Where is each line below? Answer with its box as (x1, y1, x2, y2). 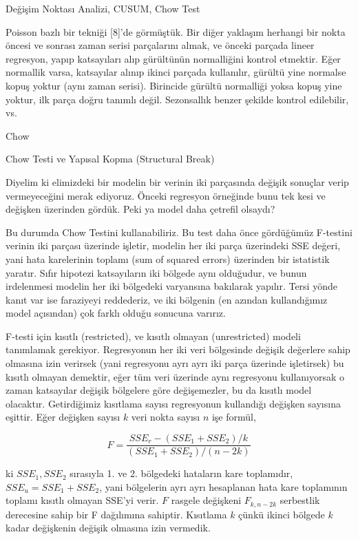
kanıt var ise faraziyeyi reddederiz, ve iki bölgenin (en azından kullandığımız (6, 292, 328, 306)
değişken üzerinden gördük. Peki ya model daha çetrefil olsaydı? (6, 202, 275, 216)
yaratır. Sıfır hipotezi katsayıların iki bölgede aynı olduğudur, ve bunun (6, 265, 307, 279)
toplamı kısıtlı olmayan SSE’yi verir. (6, 493, 159, 507)
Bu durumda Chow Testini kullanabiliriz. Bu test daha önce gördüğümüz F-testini (6, 224, 352, 239)
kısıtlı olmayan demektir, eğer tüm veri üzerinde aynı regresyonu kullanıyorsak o (6, 369, 345, 383)
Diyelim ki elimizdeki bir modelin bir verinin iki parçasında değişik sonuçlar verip (6, 174, 349, 189)
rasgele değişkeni (171, 493, 242, 507)
